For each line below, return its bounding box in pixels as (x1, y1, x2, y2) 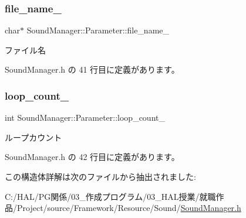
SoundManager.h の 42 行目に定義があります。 (5, 151, 180, 163)
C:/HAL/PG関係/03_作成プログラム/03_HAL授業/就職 (5, 190, 216, 202)
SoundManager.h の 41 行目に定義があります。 (5, 63, 180, 76)
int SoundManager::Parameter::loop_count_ (5, 111, 165, 124)
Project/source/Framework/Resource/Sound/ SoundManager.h (16, 202, 241, 214)
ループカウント (5, 131, 62, 143)
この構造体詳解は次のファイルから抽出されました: (5, 171, 196, 182)
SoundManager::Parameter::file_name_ (26, 24, 170, 36)
